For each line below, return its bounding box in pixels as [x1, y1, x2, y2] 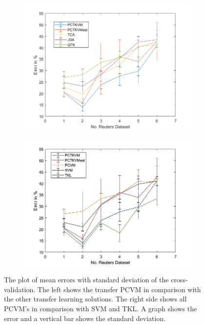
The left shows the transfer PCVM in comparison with [37, 284, 201, 294]
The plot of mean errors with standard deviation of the [4, 275, 169, 285]
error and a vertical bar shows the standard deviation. [4, 313, 166, 323]
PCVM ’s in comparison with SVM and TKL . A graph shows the [4, 303, 197, 313]
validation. [4, 284, 36, 294]
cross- [171, 275, 188, 285]
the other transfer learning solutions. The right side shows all [4, 294, 187, 304]
